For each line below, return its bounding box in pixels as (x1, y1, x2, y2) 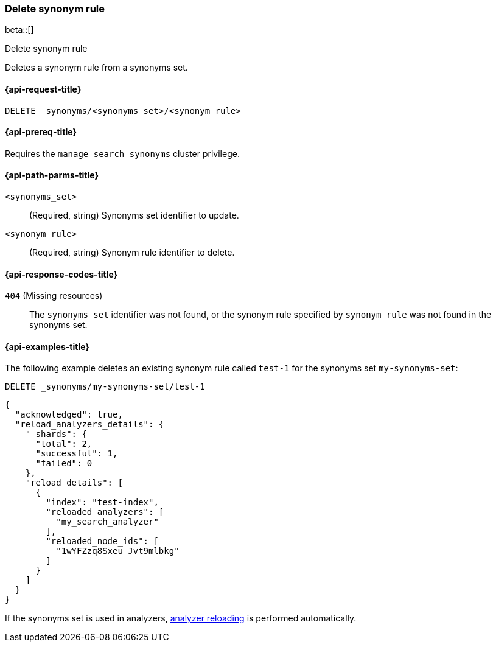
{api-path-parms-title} (5, 170, 99, 181)
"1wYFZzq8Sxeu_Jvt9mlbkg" (56, 546, 180, 556)
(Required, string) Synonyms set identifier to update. (29, 210, 239, 221)
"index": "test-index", (46, 497, 159, 508)
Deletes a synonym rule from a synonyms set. (5, 62, 188, 73)
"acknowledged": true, (15, 410, 123, 420)
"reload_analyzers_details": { (15, 419, 164, 430)
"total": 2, (35, 439, 93, 449)
